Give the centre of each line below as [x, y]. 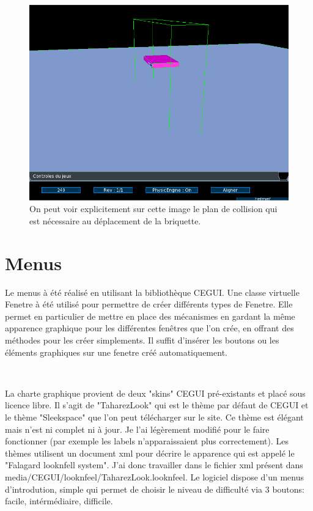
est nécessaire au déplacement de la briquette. [115, 220]
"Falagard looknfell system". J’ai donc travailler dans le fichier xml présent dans [154, 465]
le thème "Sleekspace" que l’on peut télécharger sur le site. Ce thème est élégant [154, 417]
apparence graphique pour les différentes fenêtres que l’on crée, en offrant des [149, 328]
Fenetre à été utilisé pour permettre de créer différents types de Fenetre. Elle [149, 304]
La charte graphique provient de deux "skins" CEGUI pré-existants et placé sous [155, 393]
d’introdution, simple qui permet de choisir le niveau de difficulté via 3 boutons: [155, 489]
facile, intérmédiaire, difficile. [59, 501]
